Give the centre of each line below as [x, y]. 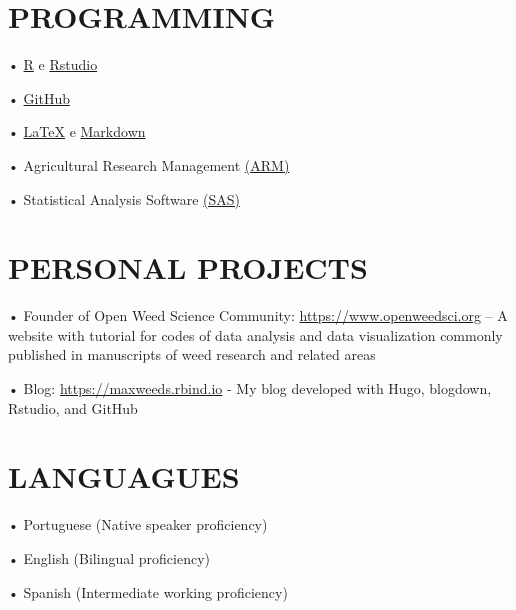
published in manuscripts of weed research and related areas [192, 354]
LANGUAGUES [124, 476]
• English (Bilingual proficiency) [109, 557]
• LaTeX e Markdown [77, 131]
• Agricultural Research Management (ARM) [149, 164]
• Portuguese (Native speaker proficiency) [138, 524]
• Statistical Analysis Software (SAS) [124, 198]
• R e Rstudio [53, 64]
